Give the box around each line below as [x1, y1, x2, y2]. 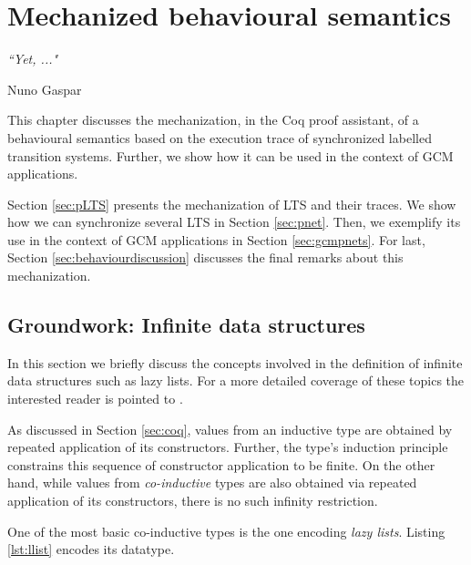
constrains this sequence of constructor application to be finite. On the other [7, 455, 435, 474]
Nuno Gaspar [7, 79, 82, 98]
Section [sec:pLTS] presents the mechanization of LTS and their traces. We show [7, 194, 456, 213]
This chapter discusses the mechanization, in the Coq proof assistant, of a [7, 110, 419, 129]
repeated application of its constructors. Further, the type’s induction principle [7, 437, 448, 457]
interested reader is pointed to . [7, 389, 183, 408]
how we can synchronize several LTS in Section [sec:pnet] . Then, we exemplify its [7, 212, 461, 231]
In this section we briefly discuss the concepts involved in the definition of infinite [7, 353, 463, 372]
